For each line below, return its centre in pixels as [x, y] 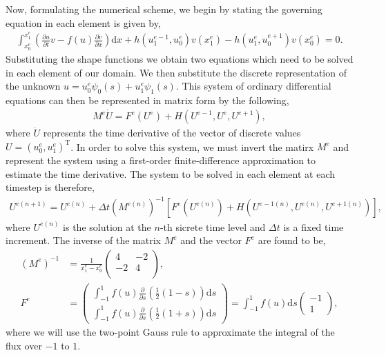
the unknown [33, 86]
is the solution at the [107, 226]
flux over [24, 346]
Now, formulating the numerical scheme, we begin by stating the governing [164, 9]
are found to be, [292, 240]
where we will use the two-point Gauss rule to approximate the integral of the [170, 332]
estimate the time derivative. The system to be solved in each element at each [171, 173]
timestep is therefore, [50, 187]
